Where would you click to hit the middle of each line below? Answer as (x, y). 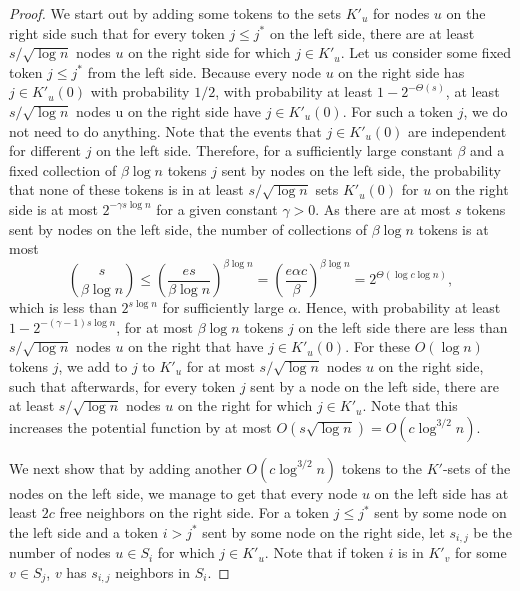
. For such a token (398, 110)
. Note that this (410, 405)
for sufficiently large (223, 307)
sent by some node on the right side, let (323, 531)
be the (492, 531)
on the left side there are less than (403, 326)
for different (45, 150)
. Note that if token (324, 552)
